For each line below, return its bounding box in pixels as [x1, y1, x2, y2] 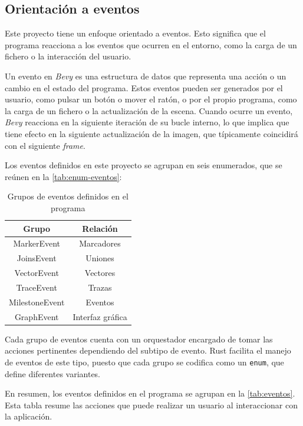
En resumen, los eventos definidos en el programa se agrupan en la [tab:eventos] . [5, 387, 295, 400]
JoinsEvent [17, 252, 57, 264]
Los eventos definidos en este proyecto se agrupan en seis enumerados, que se [5, 159, 282, 171]
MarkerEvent [13, 237, 60, 249]
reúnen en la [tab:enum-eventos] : [5, 170, 122, 182]
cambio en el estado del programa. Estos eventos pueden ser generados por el [5, 81, 283, 94]
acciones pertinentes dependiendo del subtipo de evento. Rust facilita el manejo [5, 344, 291, 357]
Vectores [84, 267, 116, 279]
